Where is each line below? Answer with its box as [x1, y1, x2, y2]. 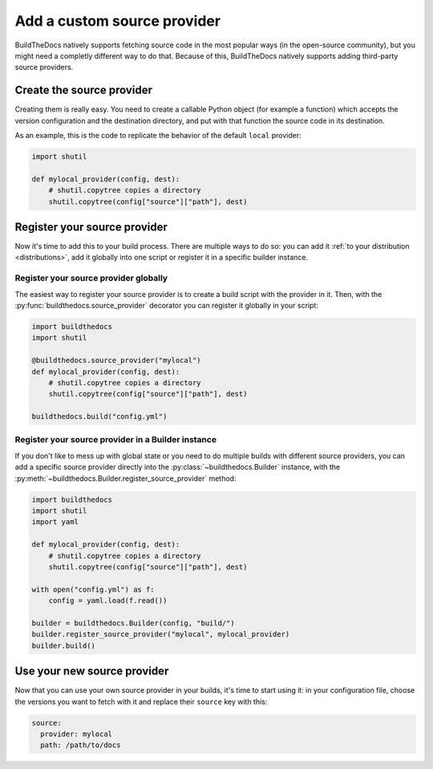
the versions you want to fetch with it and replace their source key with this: [14, 697, 268, 706]
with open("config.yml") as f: [31, 584, 156, 594]
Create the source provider [14, 83, 152, 97]
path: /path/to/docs [40, 741, 121, 750]
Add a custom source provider [14, 12, 221, 30]
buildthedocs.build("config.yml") [31, 412, 168, 421]
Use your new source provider [14, 665, 169, 678]
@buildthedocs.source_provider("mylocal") [31, 356, 201, 365]
